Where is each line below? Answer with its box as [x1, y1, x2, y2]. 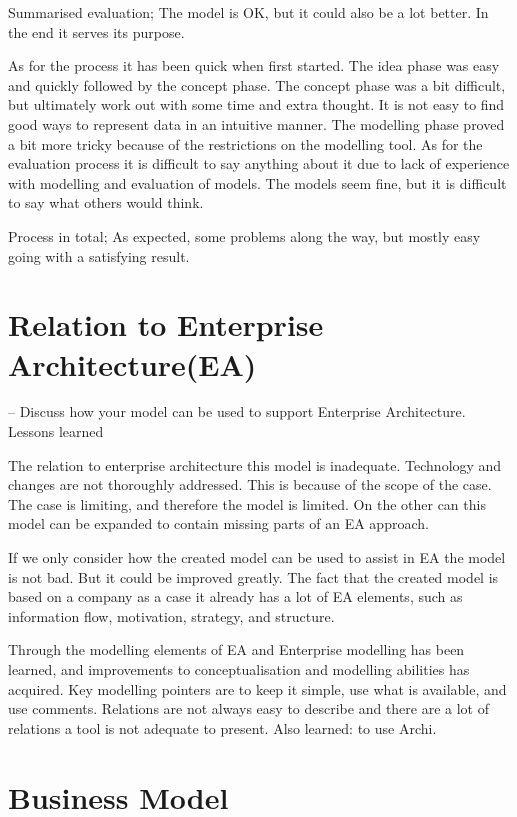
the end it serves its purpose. [8, 21, 185, 42]
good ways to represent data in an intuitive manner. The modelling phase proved [8, 113, 505, 134]
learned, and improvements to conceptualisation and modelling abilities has [8, 658, 470, 679]
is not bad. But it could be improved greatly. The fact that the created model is [8, 566, 499, 587]
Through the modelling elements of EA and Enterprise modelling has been [8, 639, 465, 660]
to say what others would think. [8, 192, 204, 213]
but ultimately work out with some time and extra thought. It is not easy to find [8, 94, 505, 115]
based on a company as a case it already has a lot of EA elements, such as [8, 586, 463, 607]
